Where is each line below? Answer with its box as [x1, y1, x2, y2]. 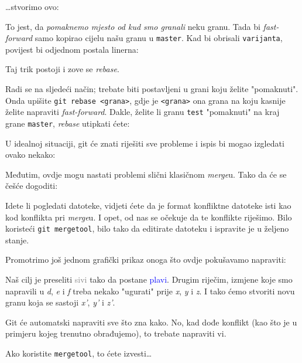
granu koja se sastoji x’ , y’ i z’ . [5, 296, 115, 308]
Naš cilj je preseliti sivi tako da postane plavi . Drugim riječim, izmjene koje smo [5, 273, 293, 285]
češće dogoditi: [5, 179, 58, 192]
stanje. [5, 233, 29, 246]
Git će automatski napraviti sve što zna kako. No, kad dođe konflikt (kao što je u [5, 315, 297, 328]
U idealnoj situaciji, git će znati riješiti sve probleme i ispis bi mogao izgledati [5, 137, 284, 149]
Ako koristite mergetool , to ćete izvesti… [5, 347, 152, 359]
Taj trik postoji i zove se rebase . [5, 63, 119, 75]
